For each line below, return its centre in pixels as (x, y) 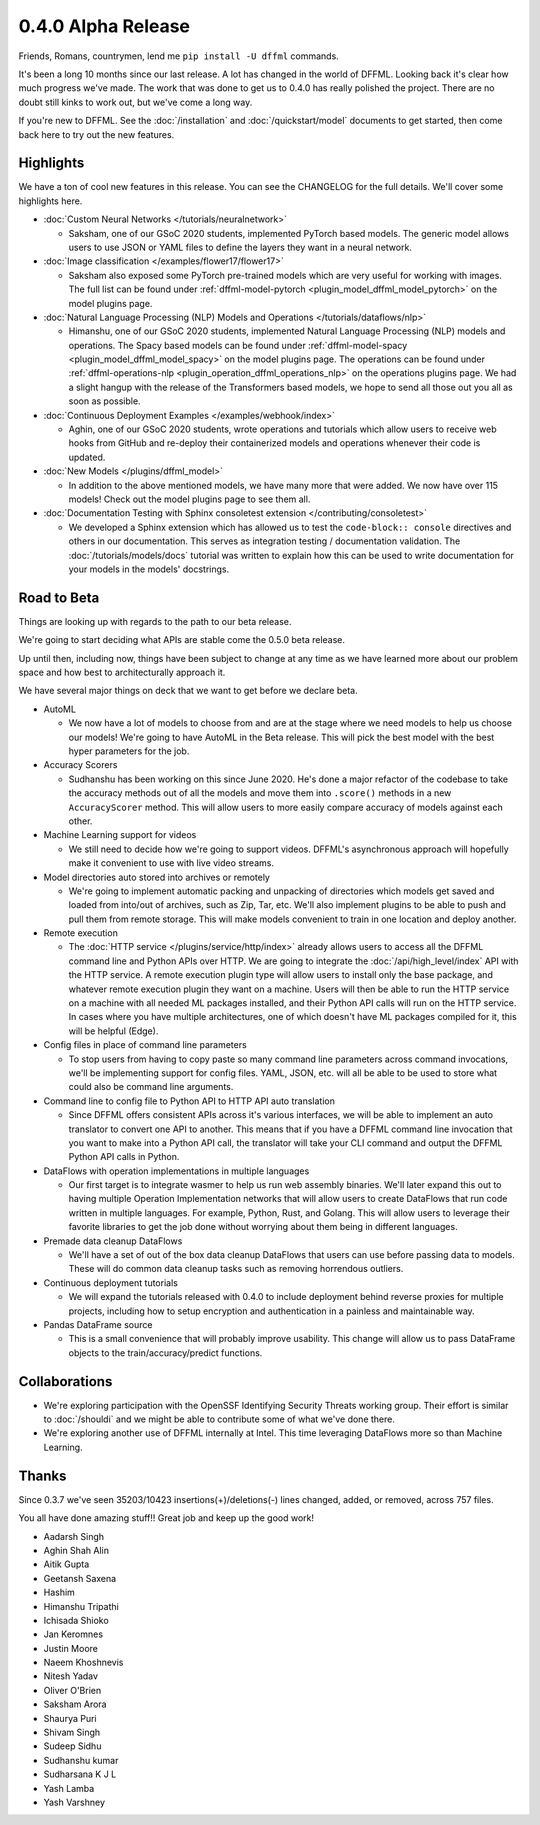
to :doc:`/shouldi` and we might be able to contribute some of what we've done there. (219, 1419)
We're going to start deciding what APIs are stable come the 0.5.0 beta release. (181, 640)
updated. (87, 457)
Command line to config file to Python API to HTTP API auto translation (189, 1101)
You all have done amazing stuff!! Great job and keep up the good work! (166, 1518)
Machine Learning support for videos (120, 835)
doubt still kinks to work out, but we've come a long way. (135, 102)
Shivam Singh (72, 1732)
